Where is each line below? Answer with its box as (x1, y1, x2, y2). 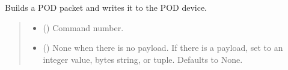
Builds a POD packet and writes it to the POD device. (5, 1, 207, 13)
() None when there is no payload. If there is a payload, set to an (43, 41, 283, 54)
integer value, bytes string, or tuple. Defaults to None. (43, 53, 243, 65)
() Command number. (43, 21, 124, 34)
